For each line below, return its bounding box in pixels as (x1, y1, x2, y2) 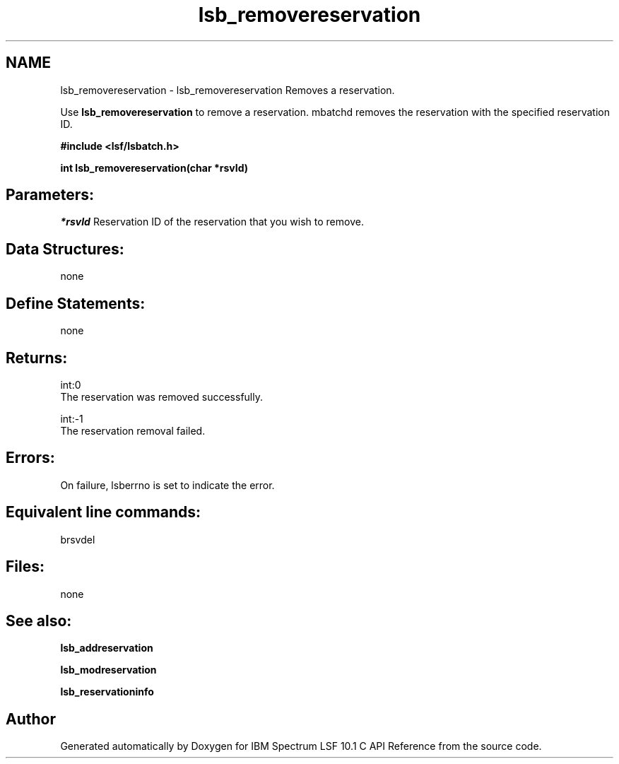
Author (6, 710, 56, 728)
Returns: (6, 348, 68, 367)
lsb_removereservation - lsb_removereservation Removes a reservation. (60, 83, 395, 96)
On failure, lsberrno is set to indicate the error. (60, 478, 275, 491)
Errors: (6, 449, 55, 467)
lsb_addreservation (60, 642, 153, 654)
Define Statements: (6, 294, 146, 312)
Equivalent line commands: (6, 503, 201, 522)
